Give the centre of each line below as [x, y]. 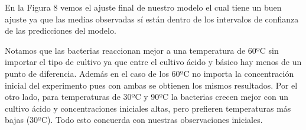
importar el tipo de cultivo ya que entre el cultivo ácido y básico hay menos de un [153, 62]
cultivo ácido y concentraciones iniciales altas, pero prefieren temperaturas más [148, 108]
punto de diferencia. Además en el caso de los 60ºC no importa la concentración [149, 73]
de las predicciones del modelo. [61, 30]
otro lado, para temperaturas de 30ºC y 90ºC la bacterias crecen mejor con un [147, 97]
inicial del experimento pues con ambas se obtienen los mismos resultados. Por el [151, 85]
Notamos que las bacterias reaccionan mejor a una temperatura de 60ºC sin [142, 50]
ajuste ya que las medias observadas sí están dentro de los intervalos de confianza [152, 19]
